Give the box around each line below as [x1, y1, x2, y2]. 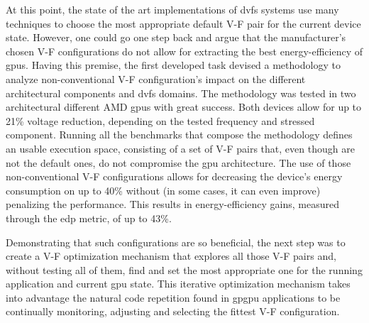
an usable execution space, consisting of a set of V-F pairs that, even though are [6, 141, 355, 155]
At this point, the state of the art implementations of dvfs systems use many [6, 2, 339, 16]
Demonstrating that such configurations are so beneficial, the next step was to [6, 234, 346, 249]
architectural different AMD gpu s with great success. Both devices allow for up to [6, 99, 362, 114]
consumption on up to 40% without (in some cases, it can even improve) [6, 182, 321, 197]
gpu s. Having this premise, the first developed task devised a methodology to [6, 58, 341, 72]
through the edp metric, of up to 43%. [6, 210, 172, 225]
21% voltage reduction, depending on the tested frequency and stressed [6, 113, 315, 128]
